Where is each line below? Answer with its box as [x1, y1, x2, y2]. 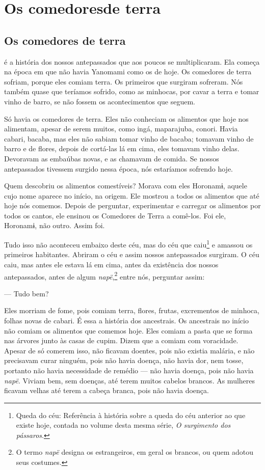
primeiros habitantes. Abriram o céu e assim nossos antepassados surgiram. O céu [4, 249, 259, 260]
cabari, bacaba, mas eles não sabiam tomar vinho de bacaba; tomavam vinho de [4, 133, 254, 144]
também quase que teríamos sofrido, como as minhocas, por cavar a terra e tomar [4, 86, 259, 97]
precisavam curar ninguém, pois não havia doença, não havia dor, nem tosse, [4, 355, 244, 366]
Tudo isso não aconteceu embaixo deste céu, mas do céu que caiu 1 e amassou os [4, 238, 253, 250]
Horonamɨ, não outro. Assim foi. [4, 220, 105, 231]
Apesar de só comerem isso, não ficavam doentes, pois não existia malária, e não [4, 345, 255, 355]
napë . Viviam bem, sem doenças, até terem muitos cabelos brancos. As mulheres [4, 375, 255, 385]
